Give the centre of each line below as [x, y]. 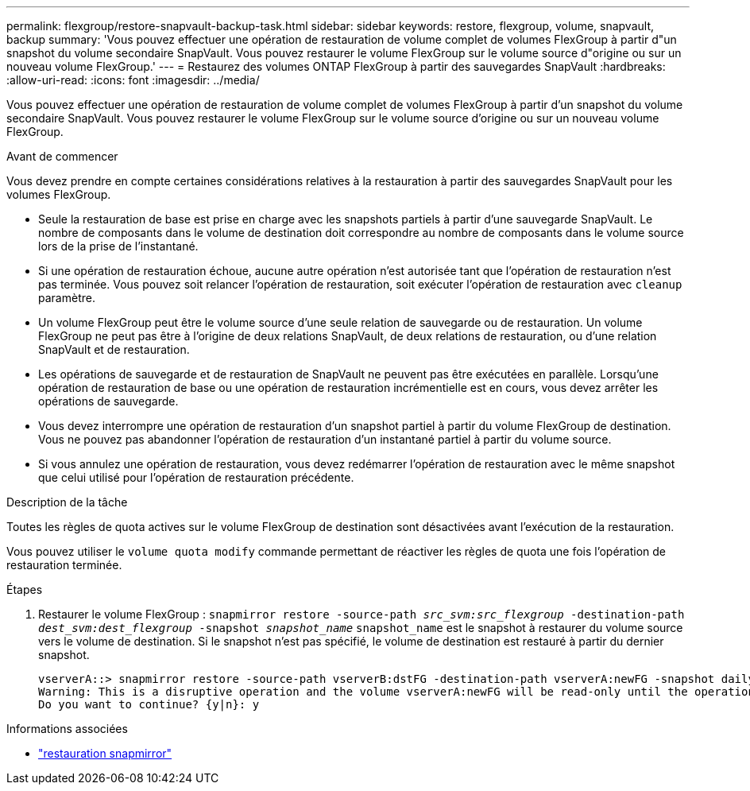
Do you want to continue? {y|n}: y [149, 704]
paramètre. [67, 298]
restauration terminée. [64, 565]
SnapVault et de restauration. [114, 349]
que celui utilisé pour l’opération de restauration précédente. [196, 477]
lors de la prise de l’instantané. [118, 246]
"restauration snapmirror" [105, 753]
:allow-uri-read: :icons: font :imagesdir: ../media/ [133, 80]
